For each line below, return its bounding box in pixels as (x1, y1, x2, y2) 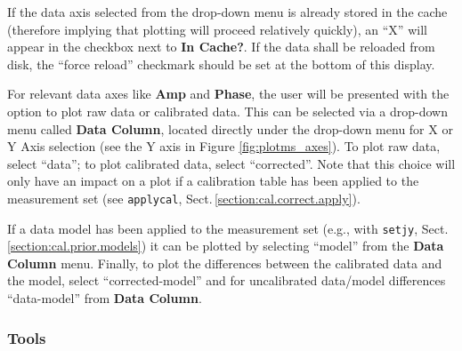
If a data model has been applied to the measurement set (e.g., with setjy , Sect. (7, 219, 449, 237)
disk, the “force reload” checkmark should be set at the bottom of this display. (7, 54, 435, 73)
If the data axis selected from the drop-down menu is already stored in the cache (7, 3, 448, 20)
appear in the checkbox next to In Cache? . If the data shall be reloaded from (7, 37, 435, 56)
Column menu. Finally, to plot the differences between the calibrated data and (7, 253, 442, 272)
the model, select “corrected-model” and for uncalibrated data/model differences (7, 271, 446, 290)
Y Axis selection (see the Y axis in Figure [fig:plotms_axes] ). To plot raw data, (7, 137, 441, 156)
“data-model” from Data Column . (7, 289, 202, 307)
